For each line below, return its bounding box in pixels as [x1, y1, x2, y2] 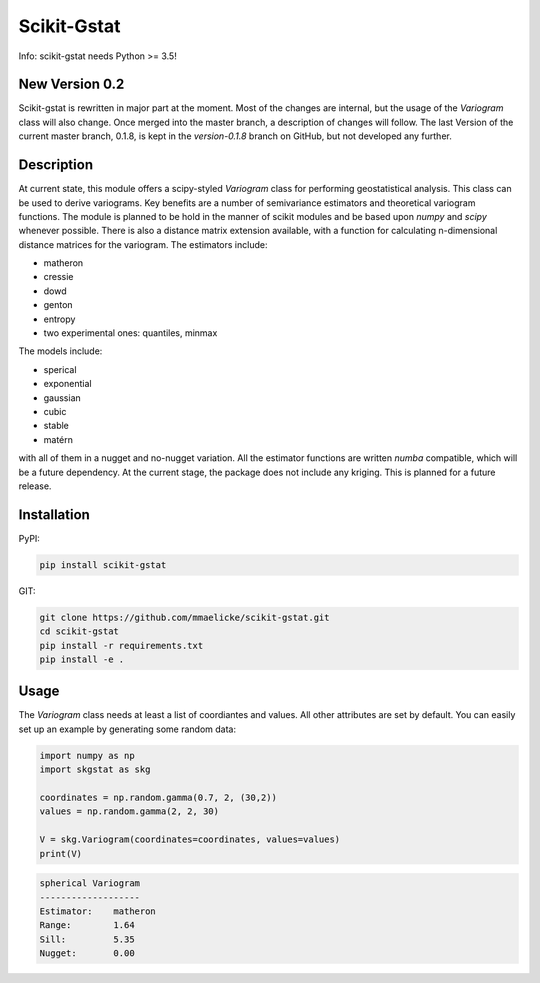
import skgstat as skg [39, 764, 151, 775]
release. [18, 480, 52, 492]
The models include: [18, 345, 103, 357]
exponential [43, 378, 92, 390]
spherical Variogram [39, 878, 140, 889]
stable [43, 420, 70, 432]
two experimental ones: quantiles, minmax [43, 327, 218, 339]
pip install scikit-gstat [39, 559, 167, 570]
